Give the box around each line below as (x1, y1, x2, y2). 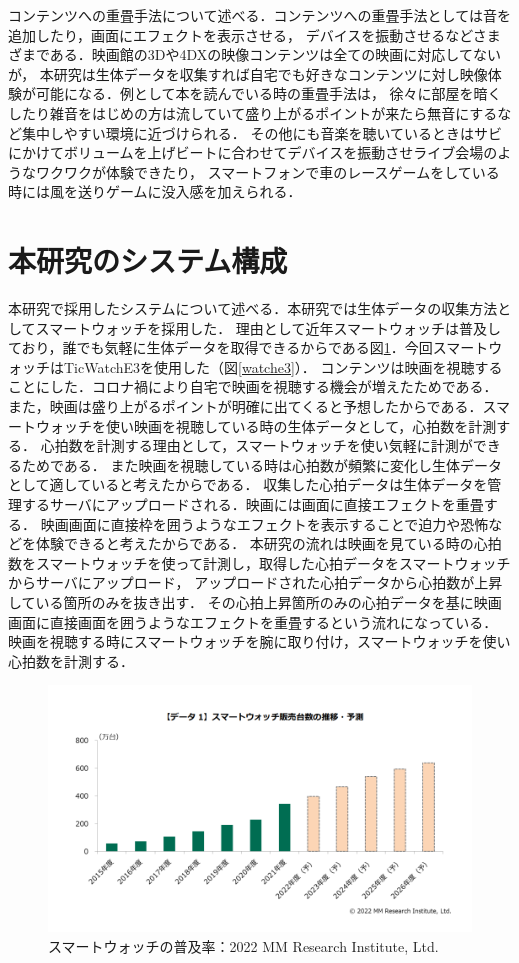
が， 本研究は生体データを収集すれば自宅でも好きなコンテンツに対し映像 (8, 63, 488, 84)
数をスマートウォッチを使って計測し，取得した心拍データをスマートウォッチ (8, 552, 511, 573)
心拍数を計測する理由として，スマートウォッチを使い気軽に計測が (40, 435, 473, 456)
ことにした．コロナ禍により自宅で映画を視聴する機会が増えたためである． (8, 376, 498, 397)
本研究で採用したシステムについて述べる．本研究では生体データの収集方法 (8, 298, 498, 319)
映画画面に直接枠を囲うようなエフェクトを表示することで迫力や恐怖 (40, 513, 489, 534)
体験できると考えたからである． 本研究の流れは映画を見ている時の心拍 (35, 533, 502, 554)
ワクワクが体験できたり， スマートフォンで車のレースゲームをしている (35, 161, 500, 182)
